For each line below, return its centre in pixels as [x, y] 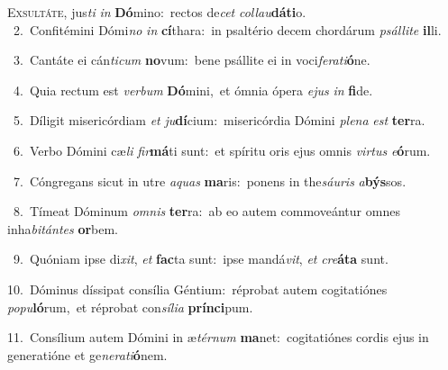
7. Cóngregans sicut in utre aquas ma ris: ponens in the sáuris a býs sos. [210, 180]
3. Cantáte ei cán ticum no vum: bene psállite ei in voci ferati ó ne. [192, 60]
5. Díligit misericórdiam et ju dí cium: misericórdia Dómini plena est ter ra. [219, 120]
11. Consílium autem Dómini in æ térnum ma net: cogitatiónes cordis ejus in [218, 337]
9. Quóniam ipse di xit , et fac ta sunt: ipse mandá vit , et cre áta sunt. [201, 259]
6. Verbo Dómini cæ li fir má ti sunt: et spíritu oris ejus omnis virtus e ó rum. [222, 150]
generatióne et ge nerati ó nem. [87, 354]
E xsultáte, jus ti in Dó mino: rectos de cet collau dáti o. [157, 12]
